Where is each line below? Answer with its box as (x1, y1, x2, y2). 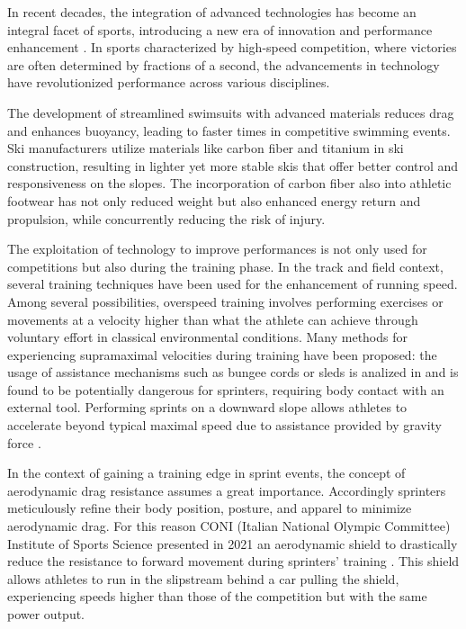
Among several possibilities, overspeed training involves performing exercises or (7, 292, 444, 310)
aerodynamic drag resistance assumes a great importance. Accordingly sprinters (7, 481, 446, 499)
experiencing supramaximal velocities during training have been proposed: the (7, 345, 437, 364)
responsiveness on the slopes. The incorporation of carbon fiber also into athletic (7, 174, 452, 193)
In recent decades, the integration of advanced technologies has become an (7, 3, 417, 21)
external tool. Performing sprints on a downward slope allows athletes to (7, 398, 408, 417)
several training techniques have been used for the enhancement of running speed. (7, 274, 458, 293)
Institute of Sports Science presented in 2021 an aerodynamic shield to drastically (7, 534, 458, 553)
